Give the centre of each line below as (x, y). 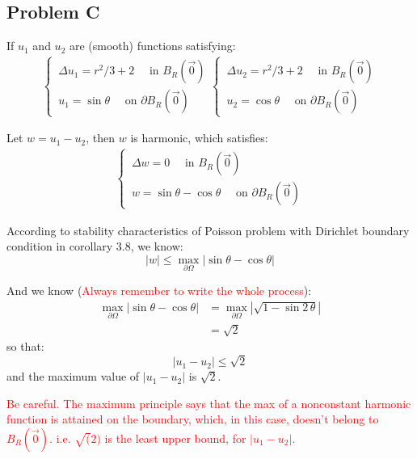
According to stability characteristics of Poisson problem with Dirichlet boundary (208, 230)
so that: (25, 346)
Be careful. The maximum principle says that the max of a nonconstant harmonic (209, 403)
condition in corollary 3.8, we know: (95, 246)
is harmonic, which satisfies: (199, 138)
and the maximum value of (73, 376)
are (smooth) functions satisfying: (152, 46)
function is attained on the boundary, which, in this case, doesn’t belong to (193, 419)
